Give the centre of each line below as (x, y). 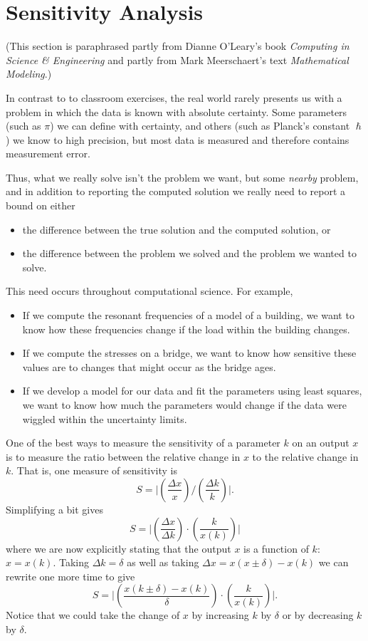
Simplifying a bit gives (54, 509)
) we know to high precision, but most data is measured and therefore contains (178, 139)
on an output (321, 443)
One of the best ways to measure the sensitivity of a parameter (143, 443)
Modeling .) (29, 74)
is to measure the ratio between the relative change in (123, 456)
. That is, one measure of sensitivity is (94, 470)
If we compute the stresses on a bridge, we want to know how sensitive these (189, 353)
